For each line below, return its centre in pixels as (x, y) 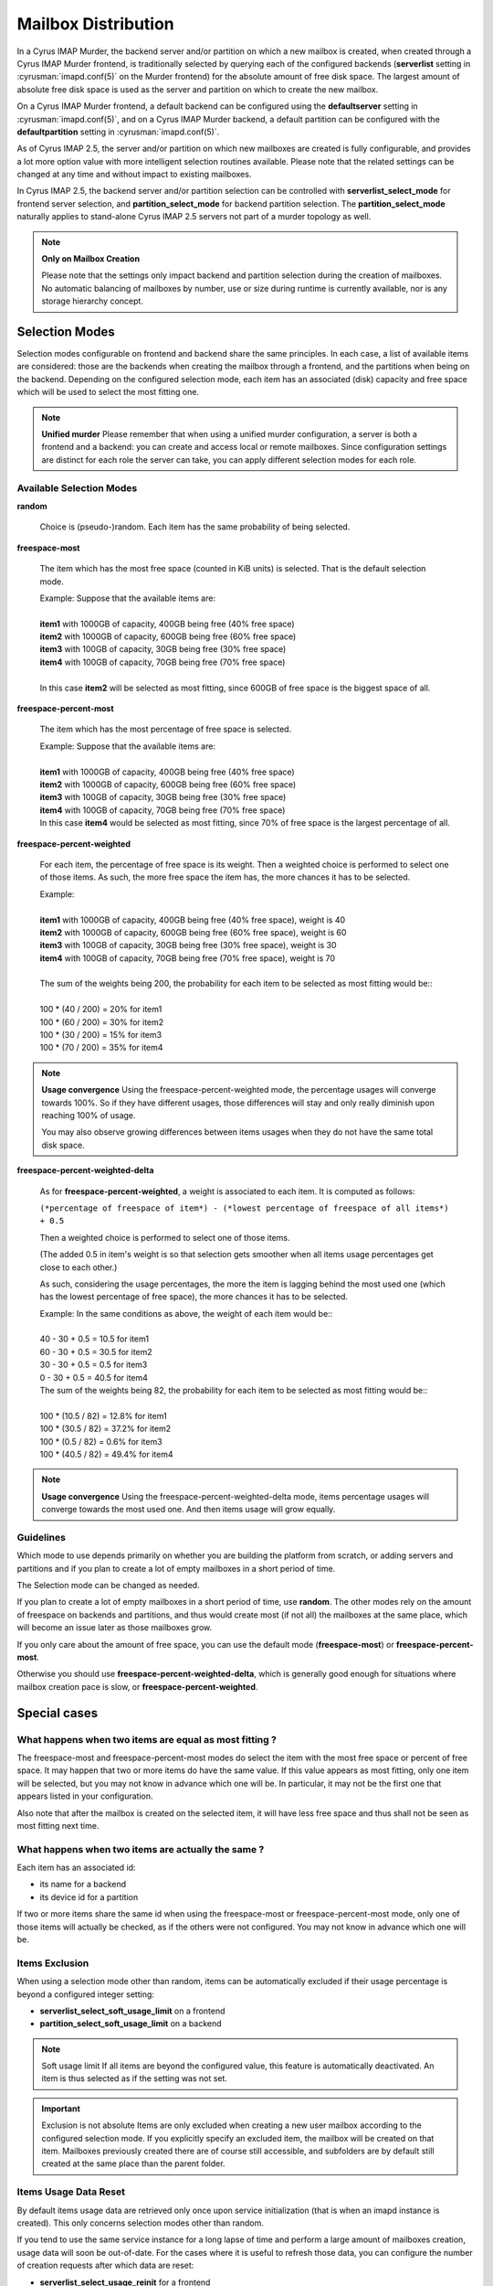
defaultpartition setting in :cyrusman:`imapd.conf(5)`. (118, 132)
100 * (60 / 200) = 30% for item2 (102, 1022)
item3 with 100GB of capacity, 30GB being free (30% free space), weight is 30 (188, 945)
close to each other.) (79, 1267)
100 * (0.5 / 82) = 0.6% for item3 (101, 1441)
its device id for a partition (89, 1896)
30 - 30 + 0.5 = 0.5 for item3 (94, 1365)
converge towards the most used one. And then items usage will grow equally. (189, 1510)
